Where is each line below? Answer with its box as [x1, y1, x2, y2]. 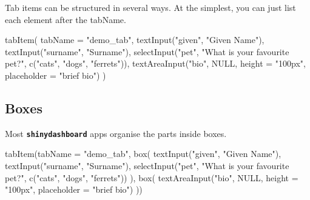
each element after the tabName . [5, 13, 126, 25]
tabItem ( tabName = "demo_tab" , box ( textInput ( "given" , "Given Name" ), [5, 147, 281, 160]
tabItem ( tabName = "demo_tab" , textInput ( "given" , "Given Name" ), [5, 33, 265, 46]
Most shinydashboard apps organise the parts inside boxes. [5, 127, 227, 139]
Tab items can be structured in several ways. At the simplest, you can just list [5, 1, 296, 13]
